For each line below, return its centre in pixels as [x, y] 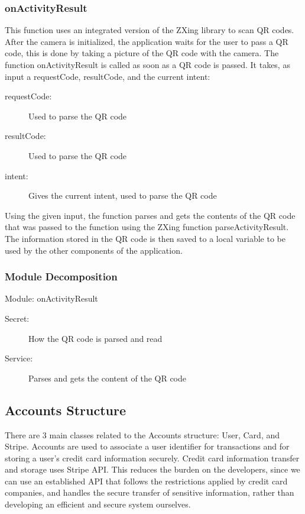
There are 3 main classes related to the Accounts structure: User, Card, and [142, 434]
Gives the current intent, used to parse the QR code [123, 195]
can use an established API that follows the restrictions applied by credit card [146, 481]
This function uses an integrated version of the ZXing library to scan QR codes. [150, 30]
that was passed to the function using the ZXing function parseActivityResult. [147, 227]
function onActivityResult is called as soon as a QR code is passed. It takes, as [147, 64]
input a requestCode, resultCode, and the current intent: [108, 76]
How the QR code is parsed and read [95, 338]
